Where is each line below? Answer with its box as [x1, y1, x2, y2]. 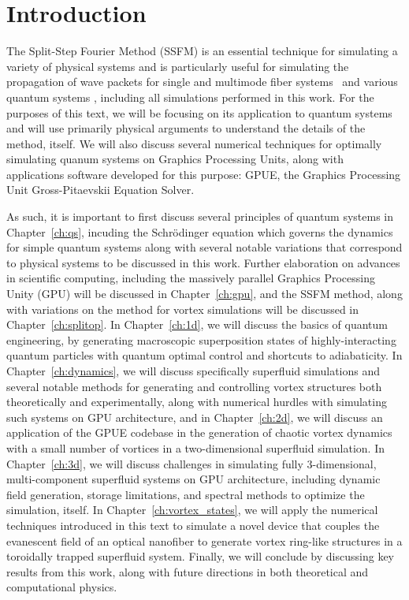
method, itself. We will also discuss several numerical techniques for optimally [6, 135, 382, 151]
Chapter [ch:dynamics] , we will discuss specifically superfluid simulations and [6, 363, 380, 378]
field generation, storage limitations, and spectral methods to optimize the [6, 486, 365, 502]
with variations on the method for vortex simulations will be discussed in [6, 300, 359, 317]
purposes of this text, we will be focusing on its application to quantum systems [6, 104, 392, 121]
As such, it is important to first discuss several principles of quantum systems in [6, 208, 394, 225]
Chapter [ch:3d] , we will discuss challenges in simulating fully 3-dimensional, [6, 455, 377, 471]
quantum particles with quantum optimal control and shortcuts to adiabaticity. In [6, 347, 403, 363]
